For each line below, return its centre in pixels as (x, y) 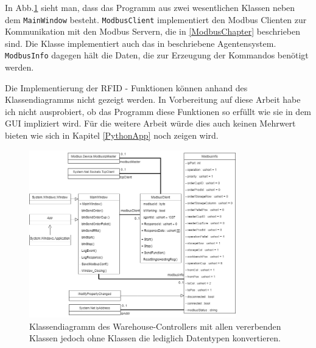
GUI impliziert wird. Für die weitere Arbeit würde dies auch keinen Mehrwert (150, 123)
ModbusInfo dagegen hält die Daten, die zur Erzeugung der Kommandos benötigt (157, 55)
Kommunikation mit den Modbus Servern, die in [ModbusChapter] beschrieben (153, 31)
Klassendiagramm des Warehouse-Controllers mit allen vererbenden (155, 326)
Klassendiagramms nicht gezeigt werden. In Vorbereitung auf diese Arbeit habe (153, 99)
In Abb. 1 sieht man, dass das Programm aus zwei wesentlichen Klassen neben (150, 7)
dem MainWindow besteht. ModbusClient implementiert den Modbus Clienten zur (156, 19)
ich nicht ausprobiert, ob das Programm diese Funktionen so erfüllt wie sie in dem (158, 111)
